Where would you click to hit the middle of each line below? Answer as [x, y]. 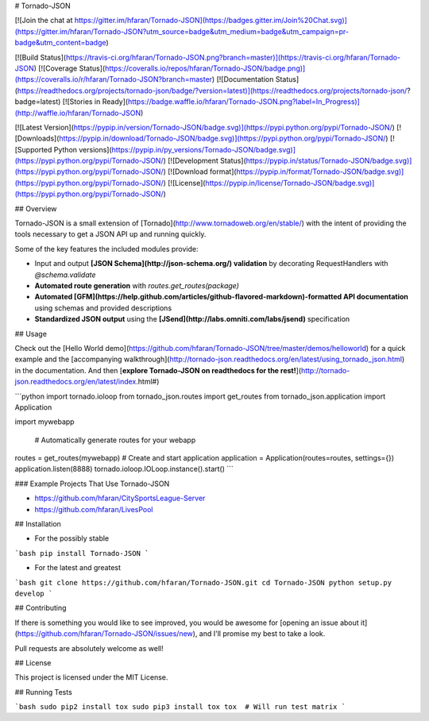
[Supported [33, 149]
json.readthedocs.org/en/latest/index [75, 382]
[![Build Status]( [41, 57]
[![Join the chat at [44, 21]
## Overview [36, 208]
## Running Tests [44, 692]
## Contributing [41, 608]
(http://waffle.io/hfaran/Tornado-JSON [78, 113]
